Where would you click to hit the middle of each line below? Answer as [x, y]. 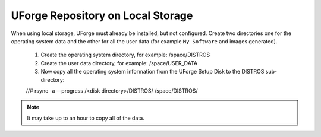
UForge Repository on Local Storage [102, 15]
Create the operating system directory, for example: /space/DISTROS [125, 55]
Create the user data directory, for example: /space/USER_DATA [119, 63]
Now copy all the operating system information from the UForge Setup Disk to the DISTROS [152, 72]
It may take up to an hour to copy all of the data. [86, 118]
